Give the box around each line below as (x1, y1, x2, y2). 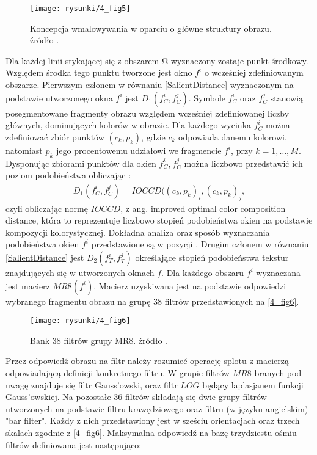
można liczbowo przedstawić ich (184, 156, 303, 169)
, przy (231, 144, 253, 156)
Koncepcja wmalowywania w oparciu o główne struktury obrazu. (30, 21, 272, 34)
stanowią (270, 91, 304, 104)
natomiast (5, 144, 43, 156)
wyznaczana (256, 266, 301, 278)
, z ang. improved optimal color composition (120, 202, 286, 214)
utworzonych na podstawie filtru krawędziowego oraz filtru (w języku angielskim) (5, 402, 308, 415)
